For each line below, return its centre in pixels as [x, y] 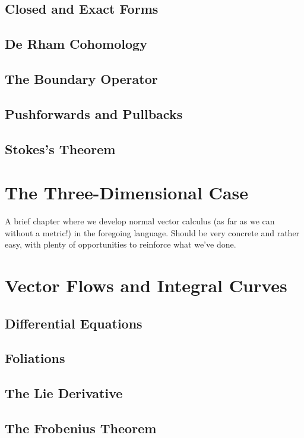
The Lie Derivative [64, 393]
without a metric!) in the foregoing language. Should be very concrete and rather [152, 232]
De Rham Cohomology [76, 44]
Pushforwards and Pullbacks [94, 113]
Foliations [35, 358]
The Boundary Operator [81, 78]
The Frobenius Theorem [81, 428]
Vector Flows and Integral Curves [146, 285]
